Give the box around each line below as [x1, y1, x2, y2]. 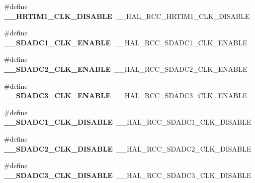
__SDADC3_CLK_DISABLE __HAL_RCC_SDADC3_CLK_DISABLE [4, 170, 252, 180]
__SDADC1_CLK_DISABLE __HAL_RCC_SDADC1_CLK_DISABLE [4, 117, 252, 127]
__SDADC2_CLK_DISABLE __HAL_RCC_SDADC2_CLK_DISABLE [4, 143, 252, 154]
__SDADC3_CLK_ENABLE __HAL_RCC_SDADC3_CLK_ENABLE [4, 90, 248, 101]
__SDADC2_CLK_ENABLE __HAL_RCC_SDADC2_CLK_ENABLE [4, 63, 248, 74]
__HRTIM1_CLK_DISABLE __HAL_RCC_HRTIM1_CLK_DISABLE [4, 10, 250, 21]
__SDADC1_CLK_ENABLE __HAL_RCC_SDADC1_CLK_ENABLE [4, 37, 248, 47]
